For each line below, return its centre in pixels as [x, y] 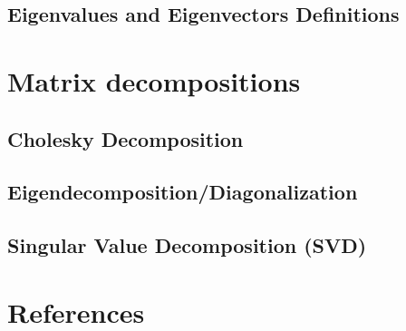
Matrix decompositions [154, 80]
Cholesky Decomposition [126, 138]
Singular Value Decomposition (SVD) [187, 245]
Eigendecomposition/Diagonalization [183, 192]
